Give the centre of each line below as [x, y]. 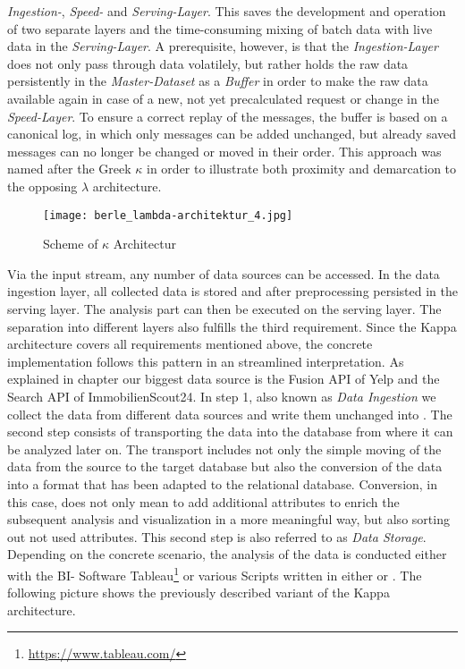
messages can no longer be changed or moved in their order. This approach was [224, 151]
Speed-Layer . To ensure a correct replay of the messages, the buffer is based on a [228, 116]
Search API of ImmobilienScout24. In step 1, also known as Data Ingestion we [222, 396]
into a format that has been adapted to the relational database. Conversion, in [223, 483]
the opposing [42, 186]
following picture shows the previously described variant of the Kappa [199, 593]
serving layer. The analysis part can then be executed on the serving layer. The [224, 308]
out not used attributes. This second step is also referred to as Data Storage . [217, 536]
